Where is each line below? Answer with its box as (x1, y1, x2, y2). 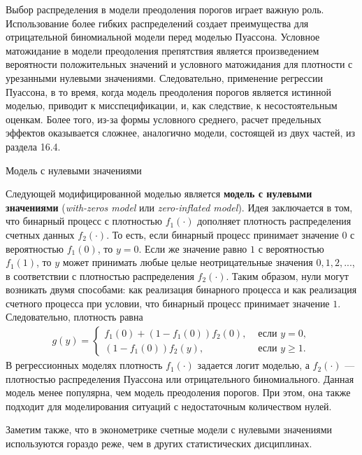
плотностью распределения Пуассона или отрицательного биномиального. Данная (6, 371, 354, 386)
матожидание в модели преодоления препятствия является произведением (6, 43, 319, 57)
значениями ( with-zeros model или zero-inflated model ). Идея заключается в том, (6, 199, 353, 214)
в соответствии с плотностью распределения (6, 268, 194, 283)
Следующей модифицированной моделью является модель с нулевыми (6, 186, 312, 201)
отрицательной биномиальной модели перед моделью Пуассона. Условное (6, 29, 320, 44)
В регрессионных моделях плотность (6, 358, 163, 372)
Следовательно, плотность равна (6, 309, 143, 324)
